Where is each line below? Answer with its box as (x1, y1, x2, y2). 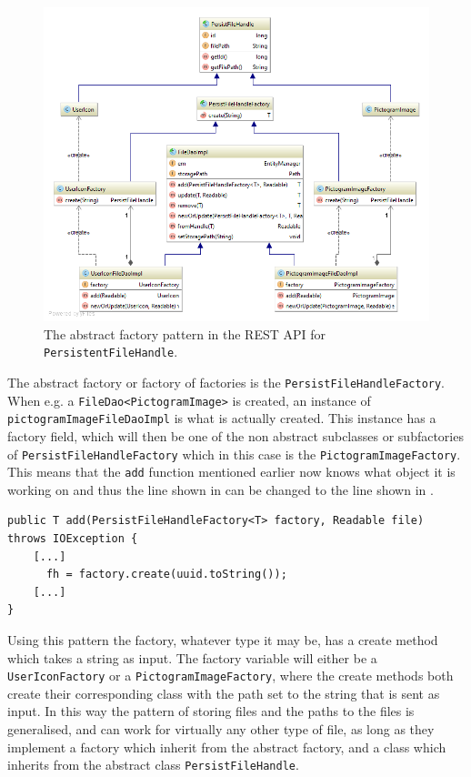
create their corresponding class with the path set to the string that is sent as (7, 683, 440, 702)
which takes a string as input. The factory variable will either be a (7, 648, 377, 667)
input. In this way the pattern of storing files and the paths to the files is (7, 701, 415, 721)
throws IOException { (7, 532, 138, 546)
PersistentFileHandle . (44, 342, 178, 361)
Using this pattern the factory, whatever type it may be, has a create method (7, 630, 438, 649)
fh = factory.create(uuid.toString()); (45, 568, 287, 581)
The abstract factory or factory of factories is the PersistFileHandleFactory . (7, 372, 446, 391)
